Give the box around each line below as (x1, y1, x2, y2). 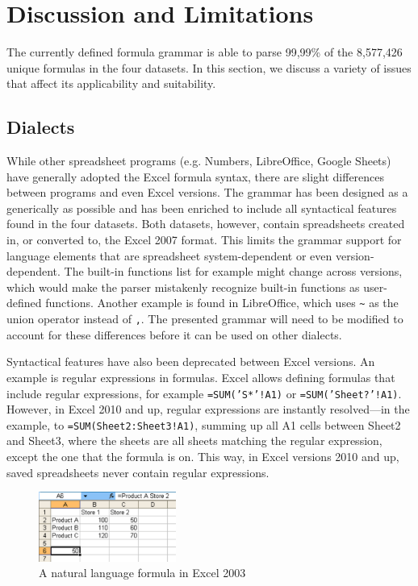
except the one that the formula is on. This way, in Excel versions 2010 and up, (6, 448, 399, 465)
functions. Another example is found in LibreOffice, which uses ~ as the (45, 294, 399, 311)
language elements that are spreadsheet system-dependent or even (6, 247, 332, 264)
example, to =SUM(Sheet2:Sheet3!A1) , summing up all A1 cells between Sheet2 (6, 416, 401, 433)
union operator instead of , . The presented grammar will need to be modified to (6, 310, 403, 327)
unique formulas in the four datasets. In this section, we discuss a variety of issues (6, 59, 412, 76)
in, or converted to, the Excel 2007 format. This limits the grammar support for (6, 231, 402, 248)
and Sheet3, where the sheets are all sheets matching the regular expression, (6, 432, 382, 449)
